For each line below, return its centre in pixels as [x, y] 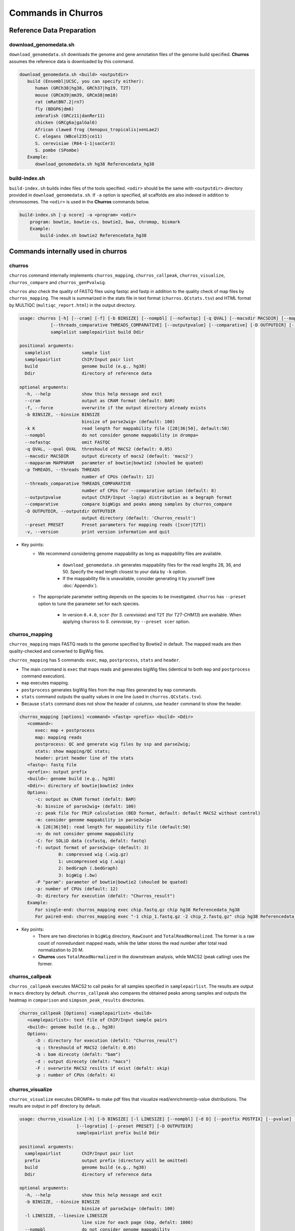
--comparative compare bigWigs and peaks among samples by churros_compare [128, 504]
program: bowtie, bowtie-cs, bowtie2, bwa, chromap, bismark [105, 222]
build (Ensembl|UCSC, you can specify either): [86, 81]
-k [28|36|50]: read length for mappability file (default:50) [113, 827]
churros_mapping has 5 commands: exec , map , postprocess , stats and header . [95, 660]
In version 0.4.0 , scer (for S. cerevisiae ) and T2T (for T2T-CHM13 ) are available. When [152, 615]
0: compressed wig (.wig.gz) [93, 855]
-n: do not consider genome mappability [84, 834]
